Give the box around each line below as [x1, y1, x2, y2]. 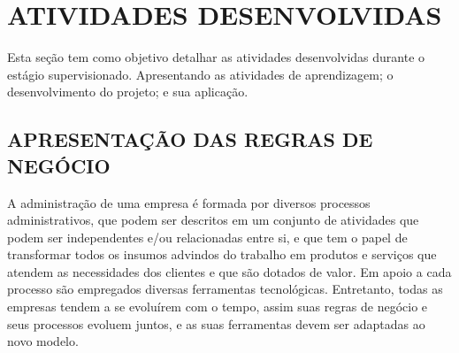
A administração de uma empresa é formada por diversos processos [7, 193, 371, 211]
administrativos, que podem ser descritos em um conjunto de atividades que [7, 211, 419, 229]
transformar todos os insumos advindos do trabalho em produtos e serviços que [7, 245, 437, 264]
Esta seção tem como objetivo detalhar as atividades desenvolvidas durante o [7, 48, 425, 66]
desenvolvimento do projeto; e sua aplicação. [7, 82, 249, 101]
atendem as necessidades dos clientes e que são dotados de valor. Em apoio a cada [7, 262, 452, 280]
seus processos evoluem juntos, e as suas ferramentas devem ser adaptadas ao [7, 314, 425, 333]
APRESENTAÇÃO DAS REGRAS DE [7, 126, 373, 153]
